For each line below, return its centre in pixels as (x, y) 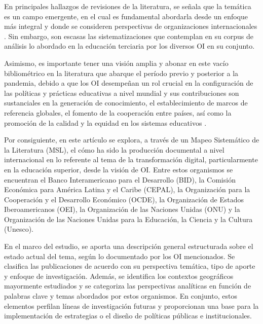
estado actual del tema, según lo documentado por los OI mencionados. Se (120, 256)
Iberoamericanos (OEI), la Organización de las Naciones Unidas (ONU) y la (122, 209)
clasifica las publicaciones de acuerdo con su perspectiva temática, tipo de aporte (130, 266)
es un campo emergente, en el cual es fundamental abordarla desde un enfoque (126, 16)
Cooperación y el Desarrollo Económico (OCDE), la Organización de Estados (124, 199)
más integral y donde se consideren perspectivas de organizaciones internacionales (131, 26)
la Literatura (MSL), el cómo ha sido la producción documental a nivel (114, 149)
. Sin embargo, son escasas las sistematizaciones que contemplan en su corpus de (129, 36)
